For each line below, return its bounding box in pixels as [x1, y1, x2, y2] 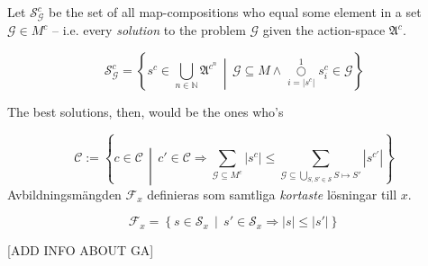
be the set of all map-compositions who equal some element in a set [48, 3, 422, 21]
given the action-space [262, 21, 386, 40]
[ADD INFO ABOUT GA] [7, 241, 154, 260]
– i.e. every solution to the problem [51, 21, 246, 40]
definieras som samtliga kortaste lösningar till [147, 184, 397, 203]
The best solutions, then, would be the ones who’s [7, 102, 284, 121]
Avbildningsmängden [7, 184, 122, 203]
